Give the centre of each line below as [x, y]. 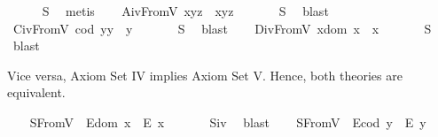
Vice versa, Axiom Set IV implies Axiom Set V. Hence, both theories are [205, 75]
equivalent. [36, 92]
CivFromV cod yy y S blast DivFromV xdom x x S [222, 28]
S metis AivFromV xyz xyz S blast [185, 11]
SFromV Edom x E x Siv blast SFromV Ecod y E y [228, 122]
